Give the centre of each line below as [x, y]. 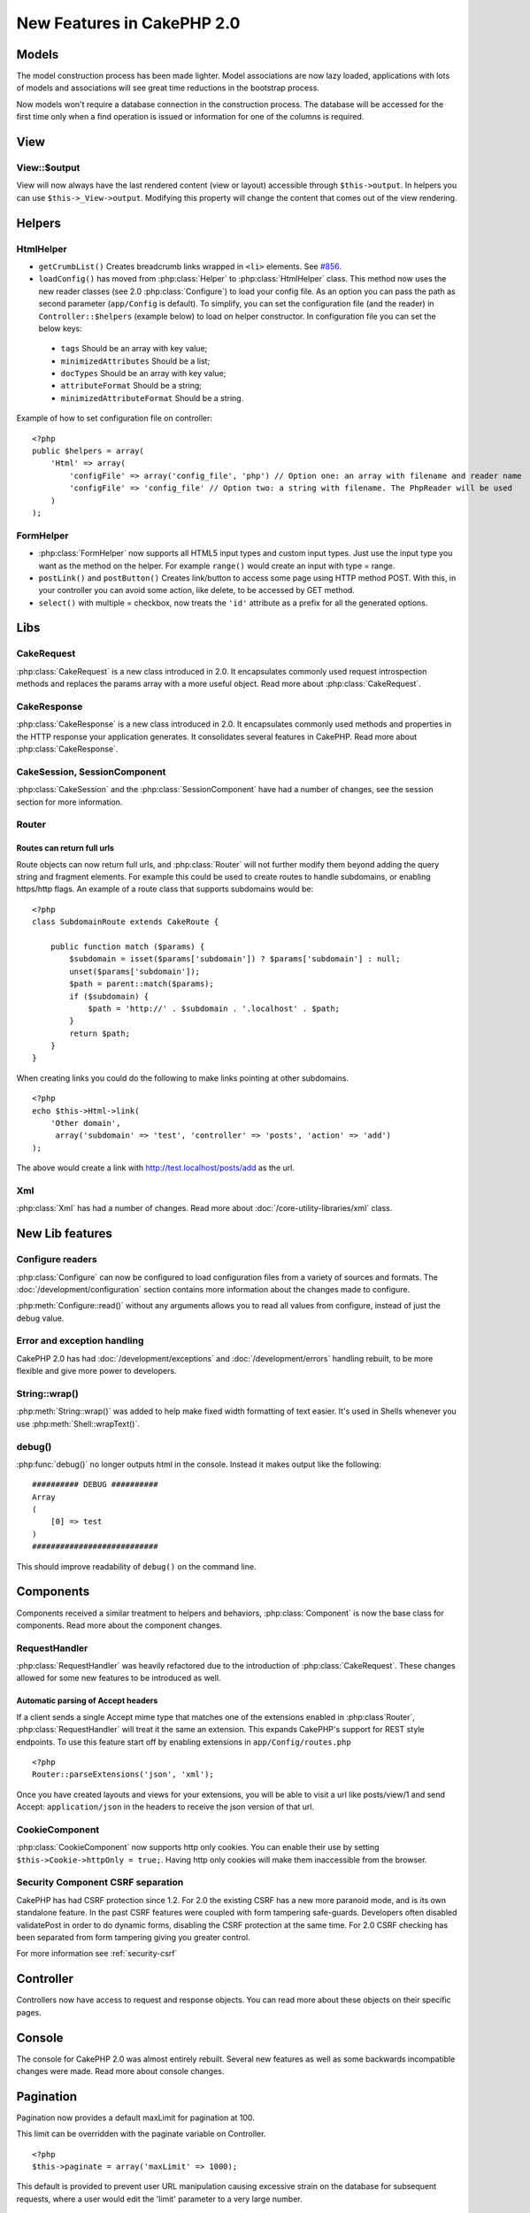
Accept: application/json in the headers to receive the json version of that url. [165, 1807]
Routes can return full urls [65, 848]
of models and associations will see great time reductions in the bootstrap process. [168, 88]
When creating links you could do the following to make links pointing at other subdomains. [183, 1078]
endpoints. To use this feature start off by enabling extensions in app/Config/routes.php [184, 1742]
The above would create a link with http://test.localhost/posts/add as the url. [156, 1168]
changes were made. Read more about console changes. [120, 2071]
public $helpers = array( [88, 451]
